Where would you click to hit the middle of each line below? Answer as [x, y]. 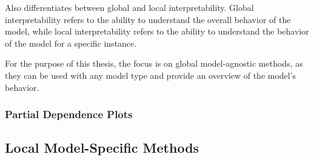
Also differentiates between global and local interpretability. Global [129, 7]
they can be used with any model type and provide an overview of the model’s [151, 75]
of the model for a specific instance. [71, 43]
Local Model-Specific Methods [102, 148]
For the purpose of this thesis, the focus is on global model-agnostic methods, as [154, 63]
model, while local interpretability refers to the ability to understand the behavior [157, 31]
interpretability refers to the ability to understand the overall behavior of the [148, 19]
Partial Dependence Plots [69, 114]
